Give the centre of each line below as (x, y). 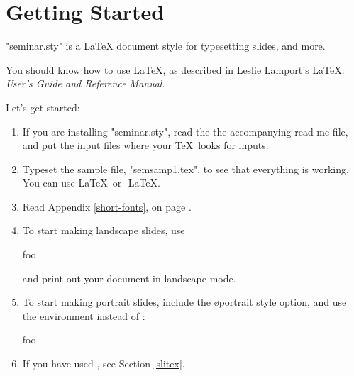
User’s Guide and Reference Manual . (85, 83)
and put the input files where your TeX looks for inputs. (145, 145)
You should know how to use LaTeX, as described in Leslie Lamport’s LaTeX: (175, 69)
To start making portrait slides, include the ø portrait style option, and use (184, 302)
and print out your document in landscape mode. (129, 278)
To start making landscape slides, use (104, 230)
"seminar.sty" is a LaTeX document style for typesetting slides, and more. (166, 46)
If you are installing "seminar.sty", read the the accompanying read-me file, (185, 131)
